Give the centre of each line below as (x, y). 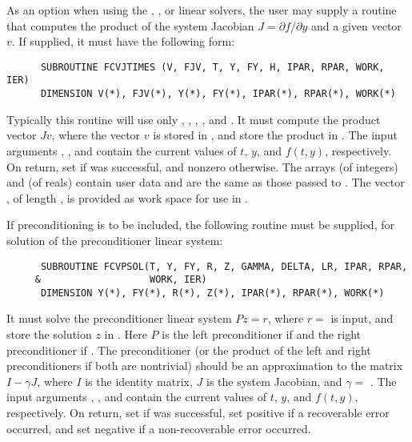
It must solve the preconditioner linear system (119, 318)
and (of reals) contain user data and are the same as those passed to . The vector (206, 182)
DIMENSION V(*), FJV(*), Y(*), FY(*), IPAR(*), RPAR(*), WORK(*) (218, 94)
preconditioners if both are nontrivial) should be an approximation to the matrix (205, 366)
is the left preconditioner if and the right (261, 334)
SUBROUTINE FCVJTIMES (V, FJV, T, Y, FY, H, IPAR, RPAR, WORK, (212, 67)
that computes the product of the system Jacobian (130, 25)
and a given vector (356, 25)
